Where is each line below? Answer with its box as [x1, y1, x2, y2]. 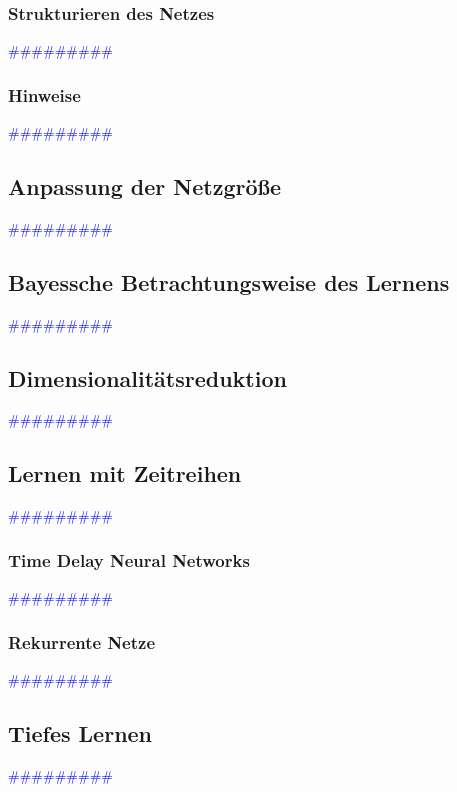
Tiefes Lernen [8, 717, 153, 748]
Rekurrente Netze [8, 629, 156, 654]
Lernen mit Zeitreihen [8, 458, 242, 489]
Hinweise [8, 82, 81, 107]
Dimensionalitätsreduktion [8, 362, 287, 393]
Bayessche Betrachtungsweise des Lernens [8, 266, 450, 297]
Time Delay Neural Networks [8, 547, 250, 572]
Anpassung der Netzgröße [8, 171, 282, 202]
